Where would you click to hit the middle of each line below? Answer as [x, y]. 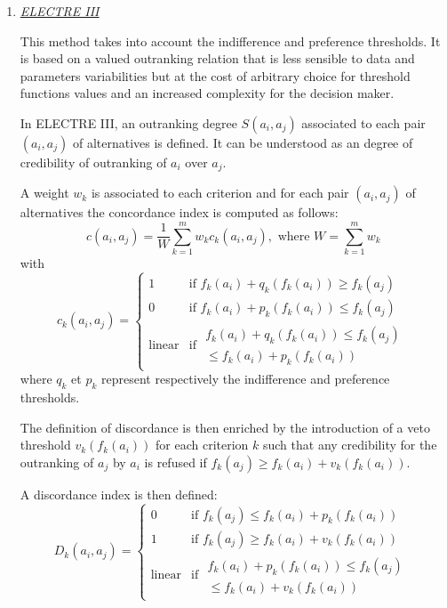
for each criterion [202, 445]
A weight [44, 193]
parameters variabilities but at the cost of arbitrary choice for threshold [215, 75]
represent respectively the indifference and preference [246, 379]
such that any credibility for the [350, 445]
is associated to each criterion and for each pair [220, 193]
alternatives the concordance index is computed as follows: [179, 212]
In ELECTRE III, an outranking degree [128, 122]
